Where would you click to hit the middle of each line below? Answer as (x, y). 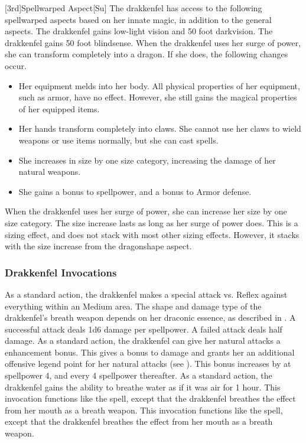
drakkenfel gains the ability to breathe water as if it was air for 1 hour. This (143, 387)
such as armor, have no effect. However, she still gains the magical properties (158, 97)
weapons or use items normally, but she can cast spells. (118, 140)
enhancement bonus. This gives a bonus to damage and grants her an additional (150, 352)
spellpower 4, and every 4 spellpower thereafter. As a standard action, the (139, 375)
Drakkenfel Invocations (61, 272)
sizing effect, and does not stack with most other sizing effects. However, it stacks (152, 234)
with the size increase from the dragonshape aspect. (98, 246)
